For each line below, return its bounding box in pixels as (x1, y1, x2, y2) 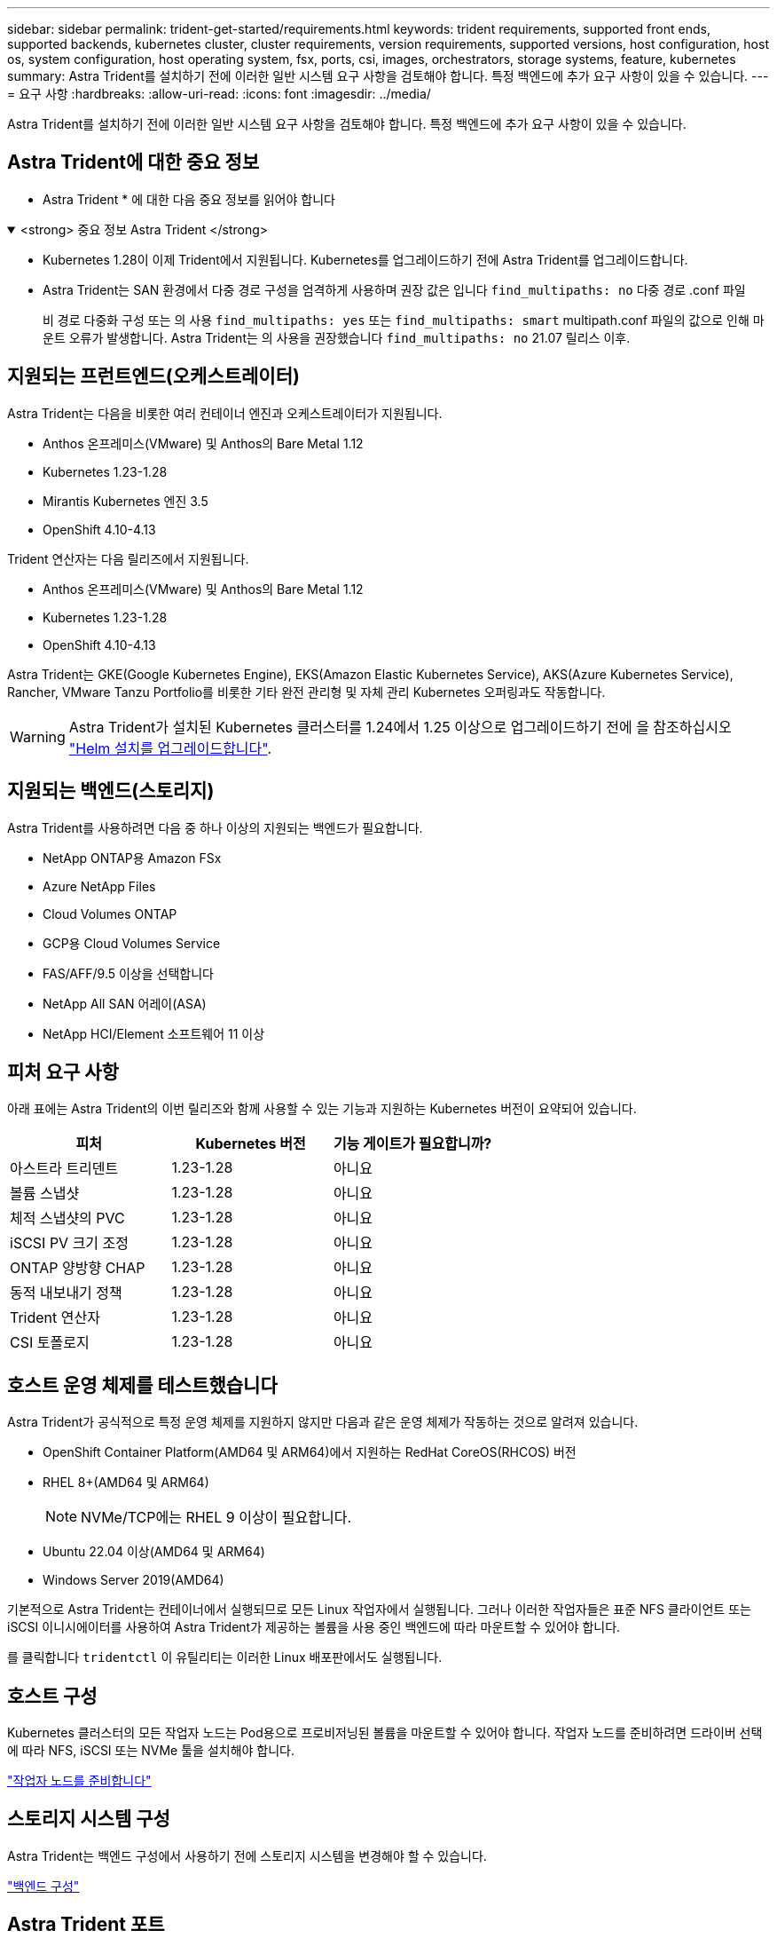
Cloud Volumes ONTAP (43, 906, 177, 922)
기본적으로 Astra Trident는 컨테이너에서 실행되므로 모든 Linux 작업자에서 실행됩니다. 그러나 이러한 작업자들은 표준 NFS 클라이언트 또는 (7, 1602, 751, 1618)
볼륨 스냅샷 (10, 1184, 80, 1203)
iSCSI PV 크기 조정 (10, 1234, 129, 1253)
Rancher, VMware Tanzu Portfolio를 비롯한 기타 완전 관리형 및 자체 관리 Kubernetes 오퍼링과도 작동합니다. (7, 684, 606, 700)
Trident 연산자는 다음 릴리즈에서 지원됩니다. (7, 550, 249, 566)
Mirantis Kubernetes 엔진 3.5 (43, 493, 208, 509)
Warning (10, 727, 66, 746)
